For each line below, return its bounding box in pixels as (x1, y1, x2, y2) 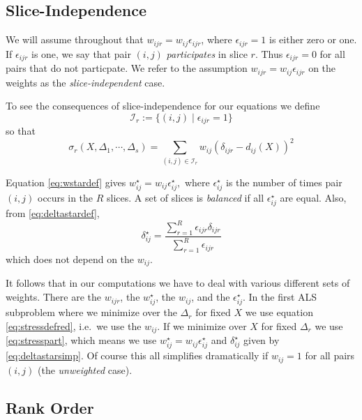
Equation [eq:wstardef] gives (6, 174, 126, 189)
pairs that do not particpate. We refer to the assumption (6, 61, 248, 75)
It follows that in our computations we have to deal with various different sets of (6, 276, 350, 290)
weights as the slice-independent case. (6, 75, 165, 89)
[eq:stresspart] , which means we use (6, 333, 157, 347)
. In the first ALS (243, 290, 317, 304)
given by (243, 333, 280, 347)
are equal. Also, (280, 190, 347, 204)
